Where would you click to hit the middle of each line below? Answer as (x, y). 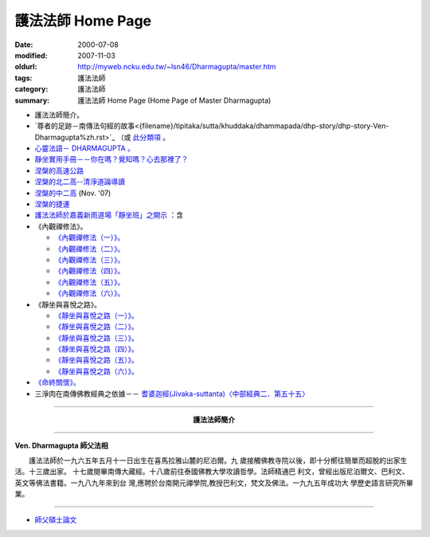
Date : (24, 45)
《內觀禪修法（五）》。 (90, 282)
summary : (32, 100)
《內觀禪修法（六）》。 (90, 293)
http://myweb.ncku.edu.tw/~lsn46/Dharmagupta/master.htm (177, 67)
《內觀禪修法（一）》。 (90, 237)
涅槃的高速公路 (59, 171)
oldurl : (26, 67)
